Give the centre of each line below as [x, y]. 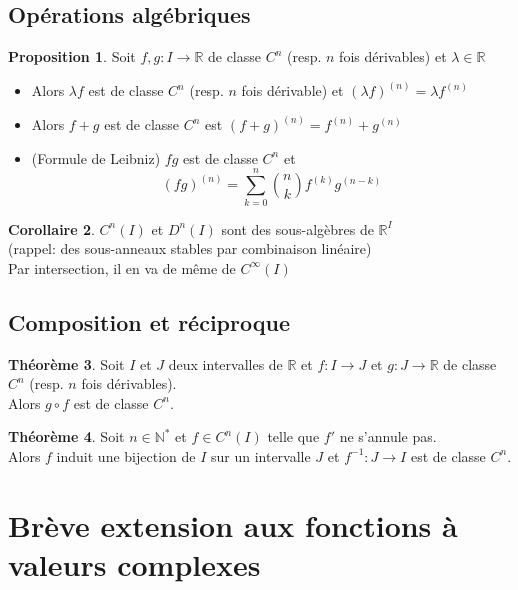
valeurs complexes [134, 563]
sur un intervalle [260, 455]
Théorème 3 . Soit [66, 363]
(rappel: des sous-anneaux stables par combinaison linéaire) [190, 248]
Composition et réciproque [149, 321]
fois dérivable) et [292, 90]
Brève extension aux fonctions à [233, 524]
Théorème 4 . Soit [66, 436]
